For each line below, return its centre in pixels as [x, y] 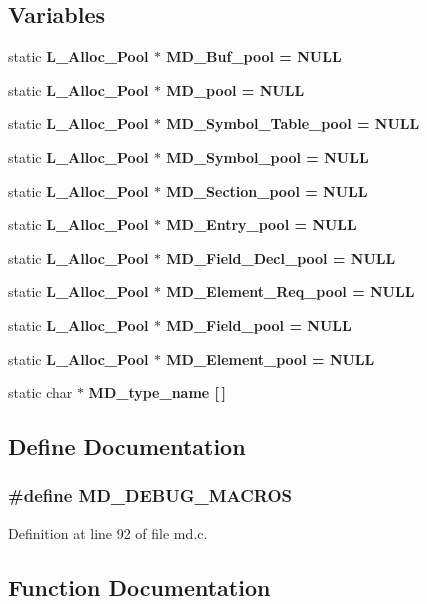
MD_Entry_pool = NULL [261, 224]
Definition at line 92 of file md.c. [108, 532]
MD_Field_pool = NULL [259, 324]
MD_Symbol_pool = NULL [267, 156]
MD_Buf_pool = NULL [254, 56]
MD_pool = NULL [235, 89]
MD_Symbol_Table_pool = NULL [293, 123]
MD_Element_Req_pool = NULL [290, 291]
